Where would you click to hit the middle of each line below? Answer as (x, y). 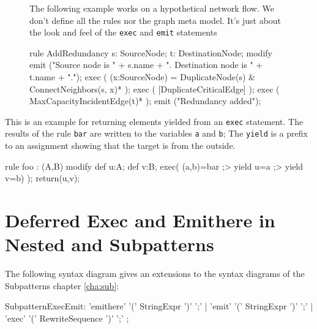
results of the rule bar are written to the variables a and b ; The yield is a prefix (156, 133)
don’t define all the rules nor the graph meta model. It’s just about (155, 20)
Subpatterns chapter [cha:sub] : (62, 285)
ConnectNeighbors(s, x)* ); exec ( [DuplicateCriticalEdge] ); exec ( (155, 89)
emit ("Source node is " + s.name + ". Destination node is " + (146, 65)
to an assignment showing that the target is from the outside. (120, 146)
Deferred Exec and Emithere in (140, 220)
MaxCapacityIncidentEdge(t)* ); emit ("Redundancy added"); (145, 101)
